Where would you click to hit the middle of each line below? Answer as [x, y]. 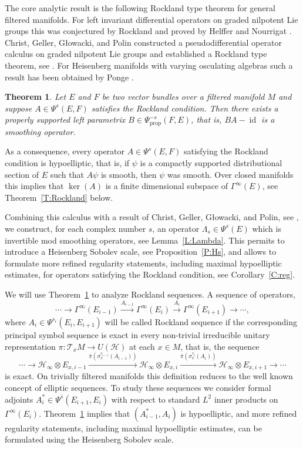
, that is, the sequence [220, 346]
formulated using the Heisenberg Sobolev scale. [89, 439]
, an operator [176, 228]
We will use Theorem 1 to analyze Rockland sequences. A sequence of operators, [150, 294]
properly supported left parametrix [65, 119]
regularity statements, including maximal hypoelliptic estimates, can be [133, 428]
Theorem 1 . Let [36, 97]
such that [67, 174]
